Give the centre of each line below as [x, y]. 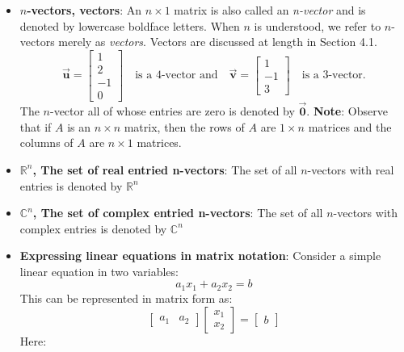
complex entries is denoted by [93, 228]
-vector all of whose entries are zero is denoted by [172, 111]
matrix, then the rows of [184, 126]
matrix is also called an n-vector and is [270, 10]
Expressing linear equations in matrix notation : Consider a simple [200, 256]
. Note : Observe [347, 111]
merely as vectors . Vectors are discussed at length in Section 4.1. [218, 42]
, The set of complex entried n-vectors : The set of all [178, 213]
